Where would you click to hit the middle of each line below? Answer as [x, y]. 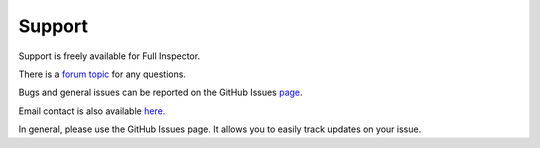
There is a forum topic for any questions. [102, 74]
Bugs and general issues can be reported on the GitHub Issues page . [161, 92]
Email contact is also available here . [92, 111]
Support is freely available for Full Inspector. [109, 56]
